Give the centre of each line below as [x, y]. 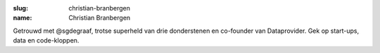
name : [23, 18]
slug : [20, 8]
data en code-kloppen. [46, 40]
